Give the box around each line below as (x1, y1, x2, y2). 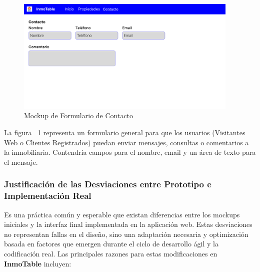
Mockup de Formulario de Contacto (24, 110, 133, 121)
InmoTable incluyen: (4, 258, 71, 268)
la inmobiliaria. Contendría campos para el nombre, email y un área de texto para (4, 147, 256, 157)
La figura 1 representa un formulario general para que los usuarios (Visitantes (4, 127, 245, 138)
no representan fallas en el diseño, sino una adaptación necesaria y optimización (4, 228, 248, 239)
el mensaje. (4, 156, 38, 167)
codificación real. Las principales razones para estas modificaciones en (4, 248, 217, 258)
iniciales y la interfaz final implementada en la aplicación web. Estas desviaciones (4, 219, 252, 229)
